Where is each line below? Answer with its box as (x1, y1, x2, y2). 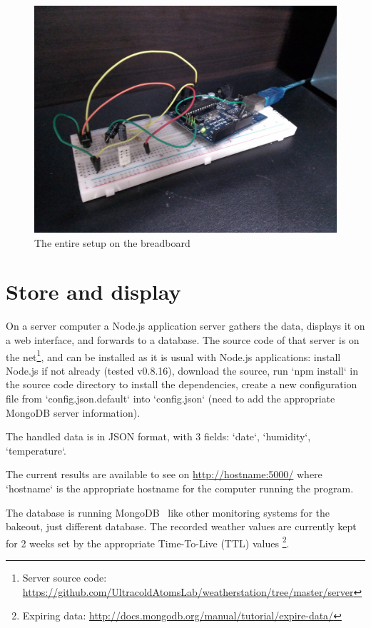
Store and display (6, 277, 181, 306)
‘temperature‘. (6, 442, 66, 457)
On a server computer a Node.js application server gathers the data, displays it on (6, 318, 365, 333)
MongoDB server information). (6, 405, 141, 420)
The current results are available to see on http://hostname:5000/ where (6, 467, 322, 482)
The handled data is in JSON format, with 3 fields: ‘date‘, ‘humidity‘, (6, 429, 311, 444)
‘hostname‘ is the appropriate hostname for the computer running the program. (6, 480, 354, 495)
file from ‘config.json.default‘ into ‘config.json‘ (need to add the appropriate (6, 390, 335, 405)
